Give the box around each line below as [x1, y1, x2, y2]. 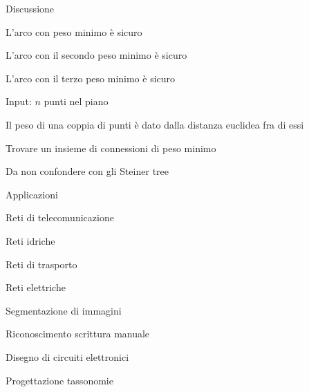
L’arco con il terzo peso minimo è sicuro [6, 71, 176, 85]
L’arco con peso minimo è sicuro [6, 24, 142, 39]
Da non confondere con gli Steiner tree [6, 164, 169, 178]
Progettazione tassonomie [6, 373, 113, 387]
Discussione [6, 1, 55, 15]
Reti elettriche [6, 280, 66, 295]
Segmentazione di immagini [6, 303, 122, 317]
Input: [6, 94, 32, 109]
